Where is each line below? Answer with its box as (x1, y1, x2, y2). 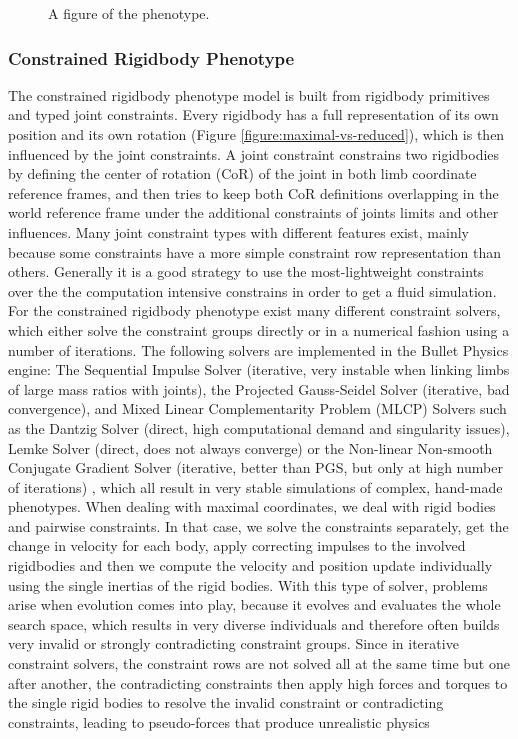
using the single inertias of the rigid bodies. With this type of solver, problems (8, 574, 488, 595)
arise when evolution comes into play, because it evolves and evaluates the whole (8, 594, 501, 615)
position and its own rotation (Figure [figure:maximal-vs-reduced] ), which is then (8, 124, 505, 144)
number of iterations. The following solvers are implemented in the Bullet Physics (8, 339, 509, 360)
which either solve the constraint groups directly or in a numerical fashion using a (8, 319, 510, 340)
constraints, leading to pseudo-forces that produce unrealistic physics (8, 711, 430, 732)
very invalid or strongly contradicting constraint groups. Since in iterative (8, 633, 459, 654)
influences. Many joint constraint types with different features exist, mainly (8, 221, 469, 242)
